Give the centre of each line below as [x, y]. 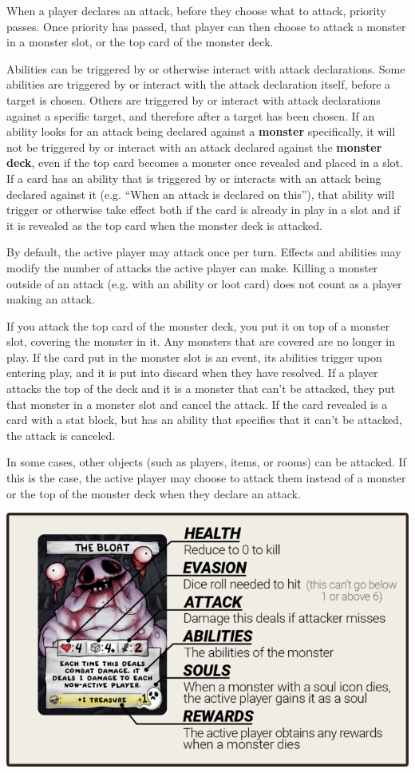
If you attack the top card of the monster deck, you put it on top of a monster [198, 325]
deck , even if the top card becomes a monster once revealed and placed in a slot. [205, 163]
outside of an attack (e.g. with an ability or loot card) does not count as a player [204, 283]
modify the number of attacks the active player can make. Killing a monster [192, 267]
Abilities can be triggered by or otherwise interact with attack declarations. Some [206, 68]
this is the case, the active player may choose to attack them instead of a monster [206, 478]
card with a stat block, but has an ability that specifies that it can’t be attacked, [204, 420]
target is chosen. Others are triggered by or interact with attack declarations [194, 99]
